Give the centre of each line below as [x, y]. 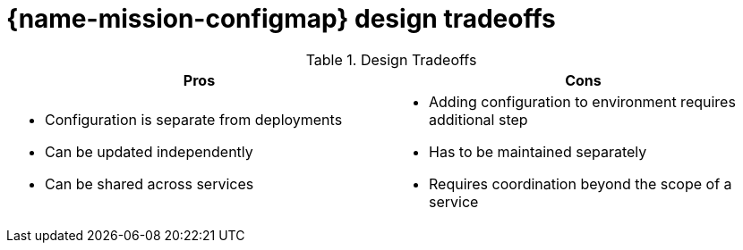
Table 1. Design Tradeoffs [391, 59]
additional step [478, 119]
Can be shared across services [149, 183]
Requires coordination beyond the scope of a [581, 183]
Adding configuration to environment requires [582, 101]
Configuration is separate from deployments [194, 119]
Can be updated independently [149, 151]
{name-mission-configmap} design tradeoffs [281, 19]
